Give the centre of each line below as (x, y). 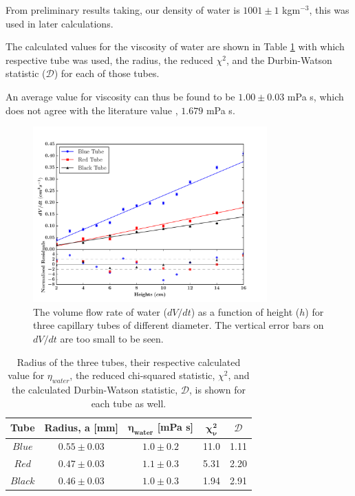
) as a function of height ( (245, 311)
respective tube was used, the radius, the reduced (109, 60)
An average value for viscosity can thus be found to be (120, 96)
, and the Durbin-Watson (279, 60)
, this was (329, 10)
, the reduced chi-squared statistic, (142, 375)
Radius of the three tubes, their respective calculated (129, 362)
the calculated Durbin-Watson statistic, (95, 390)
